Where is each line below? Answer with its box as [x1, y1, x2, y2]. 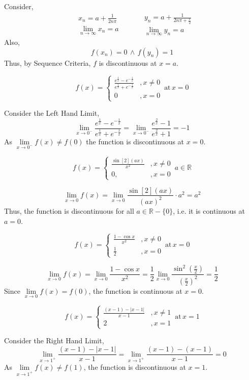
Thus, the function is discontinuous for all [4, 205, 134, 216]
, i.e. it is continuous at [173, 205, 245, 216]
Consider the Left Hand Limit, [4, 108, 100, 118]
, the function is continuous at [88, 285, 182, 296]
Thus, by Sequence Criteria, [4, 57, 91, 68]
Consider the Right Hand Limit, [4, 335, 104, 346]
